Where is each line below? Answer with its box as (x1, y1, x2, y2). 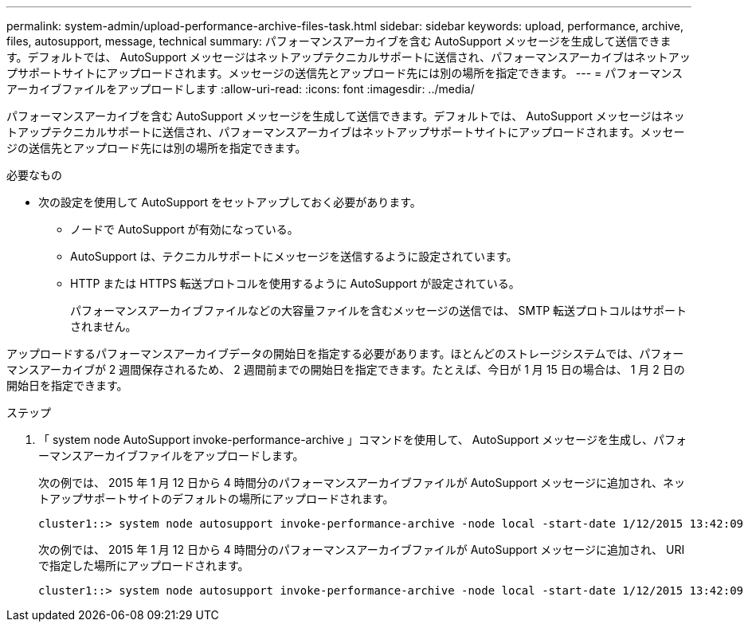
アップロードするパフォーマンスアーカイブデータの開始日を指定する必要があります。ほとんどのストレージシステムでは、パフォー (6, 347, 684, 360)
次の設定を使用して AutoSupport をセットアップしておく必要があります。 (38, 195, 421, 209)
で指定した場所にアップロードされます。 (38, 559, 249, 572)
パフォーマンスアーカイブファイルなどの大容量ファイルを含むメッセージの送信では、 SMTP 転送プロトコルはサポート (70, 304, 687, 317)
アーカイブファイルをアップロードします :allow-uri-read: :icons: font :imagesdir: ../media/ (6, 82, 475, 96)
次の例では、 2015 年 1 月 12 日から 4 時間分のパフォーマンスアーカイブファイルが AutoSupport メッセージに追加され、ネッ (38, 476, 686, 489)
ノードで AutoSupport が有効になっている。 (70, 222, 299, 236)
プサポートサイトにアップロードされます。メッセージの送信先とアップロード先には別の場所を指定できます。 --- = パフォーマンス (6, 66, 683, 80)
